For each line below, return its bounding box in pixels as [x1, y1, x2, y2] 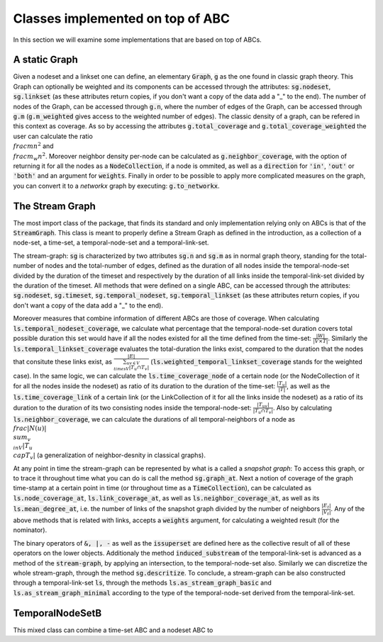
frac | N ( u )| [13, 424, 47, 432]
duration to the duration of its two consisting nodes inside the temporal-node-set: [13, 403, 252, 412]
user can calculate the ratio [13, 132, 94, 140]
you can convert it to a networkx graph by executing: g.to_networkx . [13, 181, 220, 190]
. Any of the [331, 505, 365, 513]
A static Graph [13, 54, 78, 66]
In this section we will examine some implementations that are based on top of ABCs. [13, 35, 262, 44]
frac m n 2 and [13, 141, 54, 150]
